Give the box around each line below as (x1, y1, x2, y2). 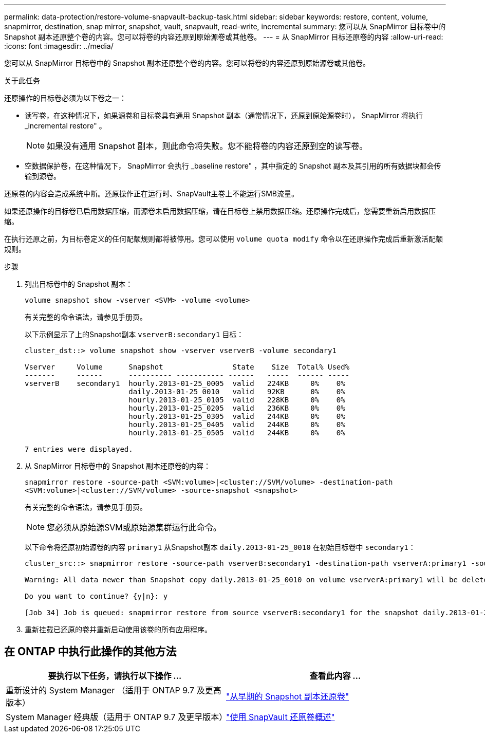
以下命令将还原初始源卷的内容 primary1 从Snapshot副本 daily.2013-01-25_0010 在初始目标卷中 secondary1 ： (25, 543, 416, 551)
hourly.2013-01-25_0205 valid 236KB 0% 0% (128, 404, 345, 412)
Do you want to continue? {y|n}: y (25, 592, 168, 600)
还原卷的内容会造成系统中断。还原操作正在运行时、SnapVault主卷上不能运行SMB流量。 (4, 189, 299, 198)
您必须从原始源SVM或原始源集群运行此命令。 (47, 522, 221, 532)
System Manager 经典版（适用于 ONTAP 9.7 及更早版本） (6, 711, 228, 722)
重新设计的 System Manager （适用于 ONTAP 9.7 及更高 (6, 685, 221, 695)
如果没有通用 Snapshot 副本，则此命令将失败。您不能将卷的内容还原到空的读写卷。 (47, 141, 368, 151)
